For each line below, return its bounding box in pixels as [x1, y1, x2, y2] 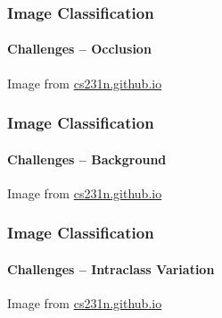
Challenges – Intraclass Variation [7, 259, 215, 278]
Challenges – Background [7, 149, 167, 168]
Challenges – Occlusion [7, 39, 152, 58]
